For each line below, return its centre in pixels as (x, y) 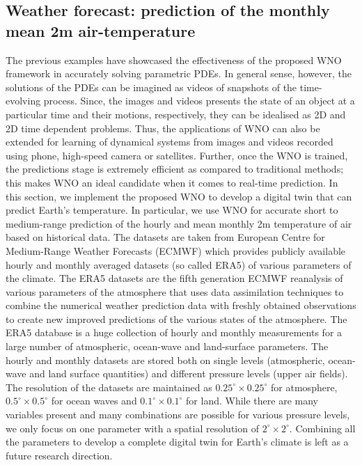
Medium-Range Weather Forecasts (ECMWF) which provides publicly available (176, 250)
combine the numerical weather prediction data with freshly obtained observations (181, 305)
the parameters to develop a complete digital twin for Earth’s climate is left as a (177, 442)
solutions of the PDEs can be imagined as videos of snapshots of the (151, 87)
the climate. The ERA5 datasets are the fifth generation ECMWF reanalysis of (174, 278)
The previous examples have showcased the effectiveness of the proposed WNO (174, 60)
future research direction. (59, 455)
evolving (23, 101)
